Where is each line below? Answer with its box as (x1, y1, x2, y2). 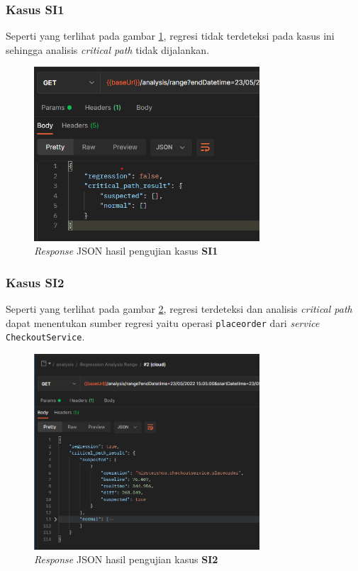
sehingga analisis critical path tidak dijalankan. (6, 42, 210, 57)
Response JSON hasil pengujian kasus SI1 (34, 243, 218, 258)
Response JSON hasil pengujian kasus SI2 (34, 552, 218, 567)
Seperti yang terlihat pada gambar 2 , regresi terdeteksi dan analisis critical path (6, 301, 352, 316)
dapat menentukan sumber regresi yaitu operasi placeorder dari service (6, 315, 320, 330)
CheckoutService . (6, 329, 85, 344)
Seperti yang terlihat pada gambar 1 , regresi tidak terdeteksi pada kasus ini (6, 28, 335, 43)
